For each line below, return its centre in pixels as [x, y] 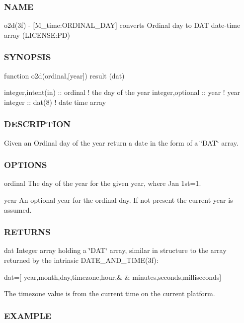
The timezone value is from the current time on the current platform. [110, 293]
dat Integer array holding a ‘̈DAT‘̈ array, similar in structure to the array [115, 250]
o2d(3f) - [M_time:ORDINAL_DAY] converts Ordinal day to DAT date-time [122, 25]
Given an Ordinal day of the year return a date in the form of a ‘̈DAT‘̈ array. [121, 142]
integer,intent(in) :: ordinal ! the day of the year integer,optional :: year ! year [122, 92]
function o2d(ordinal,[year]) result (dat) [64, 75]
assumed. [18, 209]
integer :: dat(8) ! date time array [55, 102]
